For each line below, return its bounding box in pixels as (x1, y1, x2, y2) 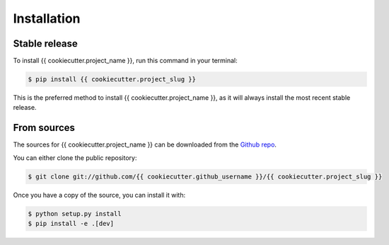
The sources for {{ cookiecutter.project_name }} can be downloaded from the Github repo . (13, 140, 277, 149)
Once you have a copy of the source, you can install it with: (13, 190, 186, 199)
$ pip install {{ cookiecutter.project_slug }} (28, 75, 196, 84)
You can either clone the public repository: (13, 153, 137, 162)
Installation (13, 11, 81, 26)
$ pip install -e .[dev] (28, 220, 115, 228)
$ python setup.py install (28, 210, 122, 217)
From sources (13, 122, 76, 134)
